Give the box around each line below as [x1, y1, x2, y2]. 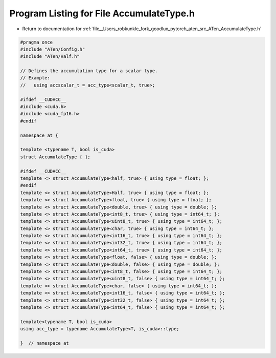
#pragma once [20, 39, 53, 45]
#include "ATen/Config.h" [20, 46, 85, 52]
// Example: [20, 75, 51, 81]
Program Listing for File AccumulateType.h [9, 8, 195, 19]
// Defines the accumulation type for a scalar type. [20, 68, 158, 74]
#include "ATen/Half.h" [20, 54, 80, 59]
